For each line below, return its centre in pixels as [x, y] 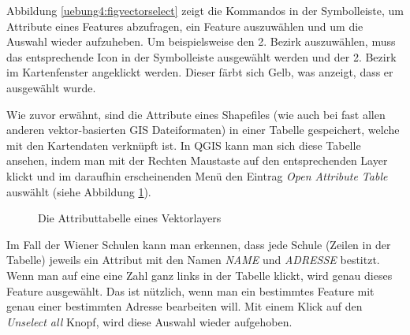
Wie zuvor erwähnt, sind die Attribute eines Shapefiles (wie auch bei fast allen [196, 114]
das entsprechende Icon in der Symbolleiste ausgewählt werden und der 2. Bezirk [201, 56]
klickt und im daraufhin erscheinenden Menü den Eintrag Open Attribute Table [197, 175]
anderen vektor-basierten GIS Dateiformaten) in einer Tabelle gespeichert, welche [203, 130]
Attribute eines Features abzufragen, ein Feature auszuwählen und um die [185, 26]
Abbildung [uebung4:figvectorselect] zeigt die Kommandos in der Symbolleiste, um [205, 10]
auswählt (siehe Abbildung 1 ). [79, 191]
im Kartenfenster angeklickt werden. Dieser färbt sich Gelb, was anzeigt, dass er [200, 72]
